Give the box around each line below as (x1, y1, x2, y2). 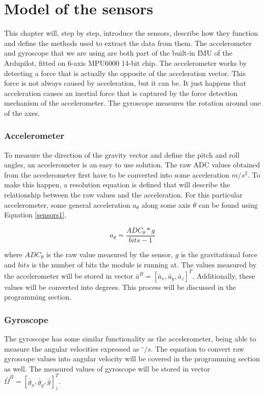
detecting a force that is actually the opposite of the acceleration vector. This (4, 67, 246, 78)
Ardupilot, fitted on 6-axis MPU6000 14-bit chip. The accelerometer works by (4, 57, 247, 68)
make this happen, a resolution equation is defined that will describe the (4, 179, 230, 190)
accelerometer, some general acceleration (4, 199, 130, 210)
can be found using (198, 199, 258, 210)
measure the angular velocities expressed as (4, 343, 139, 354)
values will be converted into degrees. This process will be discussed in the (4, 281, 236, 292)
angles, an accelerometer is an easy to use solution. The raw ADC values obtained (4, 159, 260, 170)
